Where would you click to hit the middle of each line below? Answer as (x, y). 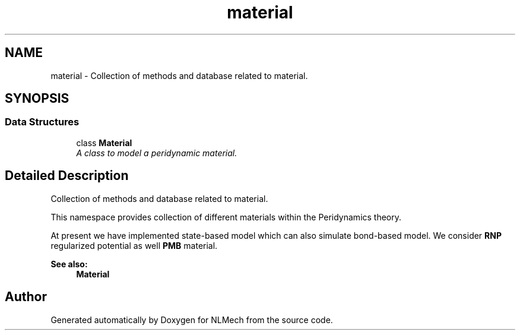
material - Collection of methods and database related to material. (179, 75)
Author (26, 297)
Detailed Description (67, 176)
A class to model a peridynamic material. (157, 153)
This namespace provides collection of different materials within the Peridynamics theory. (226, 217)
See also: (69, 264)
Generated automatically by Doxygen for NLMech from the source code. (192, 320)
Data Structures (42, 122)
